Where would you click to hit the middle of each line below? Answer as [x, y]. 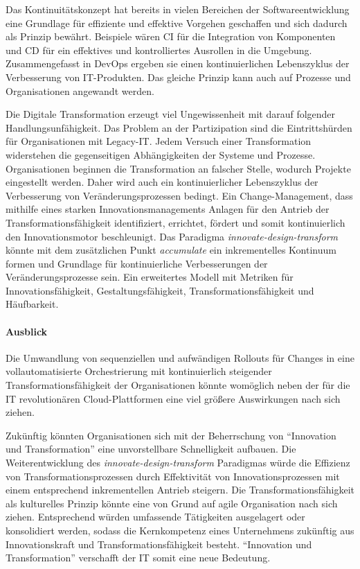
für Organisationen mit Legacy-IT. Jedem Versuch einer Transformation [159, 141]
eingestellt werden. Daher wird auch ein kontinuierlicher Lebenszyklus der [162, 182]
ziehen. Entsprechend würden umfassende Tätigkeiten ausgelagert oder [155, 517]
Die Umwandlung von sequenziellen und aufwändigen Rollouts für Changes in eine [180, 357]
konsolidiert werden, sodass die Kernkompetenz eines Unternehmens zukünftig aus [180, 530]
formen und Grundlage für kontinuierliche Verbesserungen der [137, 263]
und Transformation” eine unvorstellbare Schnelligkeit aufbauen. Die [151, 449]
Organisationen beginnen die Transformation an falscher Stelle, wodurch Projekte [178, 168]
